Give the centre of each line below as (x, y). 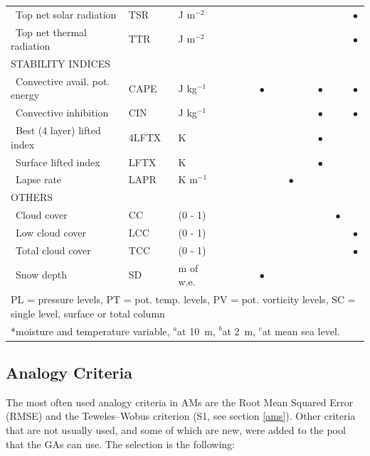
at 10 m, (196, 331)
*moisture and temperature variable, (90, 331)
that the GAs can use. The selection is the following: (120, 444)
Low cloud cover (51, 232)
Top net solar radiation (66, 14)
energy (25, 95)
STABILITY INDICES (60, 64)
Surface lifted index (58, 162)
